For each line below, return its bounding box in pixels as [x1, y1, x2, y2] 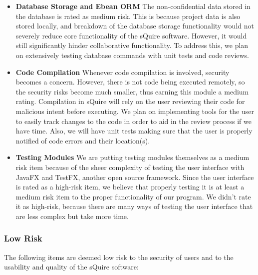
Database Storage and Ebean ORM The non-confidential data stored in [15, 1, 251, 11]
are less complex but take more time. [15, 210, 129, 221]
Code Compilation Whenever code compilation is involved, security [15, 66, 230, 77]
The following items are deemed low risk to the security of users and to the [4, 251, 234, 262]
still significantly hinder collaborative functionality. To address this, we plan [15, 40, 249, 50]
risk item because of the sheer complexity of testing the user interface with [15, 161, 245, 172]
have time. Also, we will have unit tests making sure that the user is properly [15, 125, 253, 136]
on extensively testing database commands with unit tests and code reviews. [15, 49, 250, 60]
